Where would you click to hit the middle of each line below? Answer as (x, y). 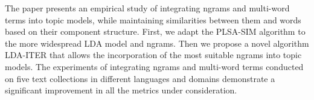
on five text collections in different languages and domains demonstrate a (140, 78)
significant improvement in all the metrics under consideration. (121, 90)
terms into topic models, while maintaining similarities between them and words (153, 19)
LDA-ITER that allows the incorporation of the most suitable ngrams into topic (153, 55)
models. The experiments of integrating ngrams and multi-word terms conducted (154, 66)
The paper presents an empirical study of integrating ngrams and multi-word (147, 8)
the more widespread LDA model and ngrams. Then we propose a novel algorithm (157, 43)
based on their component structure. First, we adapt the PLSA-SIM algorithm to (155, 31)
